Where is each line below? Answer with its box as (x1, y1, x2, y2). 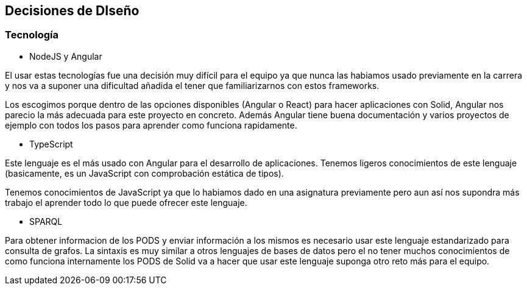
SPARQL (29, 216, 63, 227)
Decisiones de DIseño (5, 3, 140, 18)
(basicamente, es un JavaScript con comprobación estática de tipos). (5, 168, 284, 179)
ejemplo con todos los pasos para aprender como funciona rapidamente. (5, 119, 297, 130)
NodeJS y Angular (29, 51, 102, 62)
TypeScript (29, 138, 73, 149)
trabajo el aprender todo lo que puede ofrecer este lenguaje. (5, 197, 247, 208)
